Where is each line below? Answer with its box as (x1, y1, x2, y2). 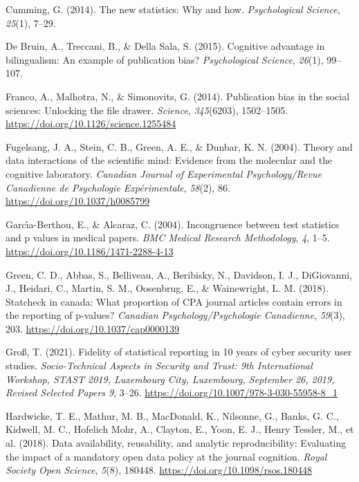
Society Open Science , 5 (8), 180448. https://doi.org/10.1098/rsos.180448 (6, 463, 313, 477)
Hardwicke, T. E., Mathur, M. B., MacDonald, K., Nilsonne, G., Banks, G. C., (6, 408, 339, 423)
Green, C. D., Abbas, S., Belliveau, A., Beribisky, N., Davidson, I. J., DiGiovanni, (6, 267, 353, 281)
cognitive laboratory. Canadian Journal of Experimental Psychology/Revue (6, 166, 322, 180)
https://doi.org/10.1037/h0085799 (6, 194, 150, 208)
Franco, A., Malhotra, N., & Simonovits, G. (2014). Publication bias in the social (6, 89, 350, 103)
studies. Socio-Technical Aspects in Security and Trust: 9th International (6, 358, 313, 373)
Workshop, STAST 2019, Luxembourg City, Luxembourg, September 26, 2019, (6, 371, 335, 386)
